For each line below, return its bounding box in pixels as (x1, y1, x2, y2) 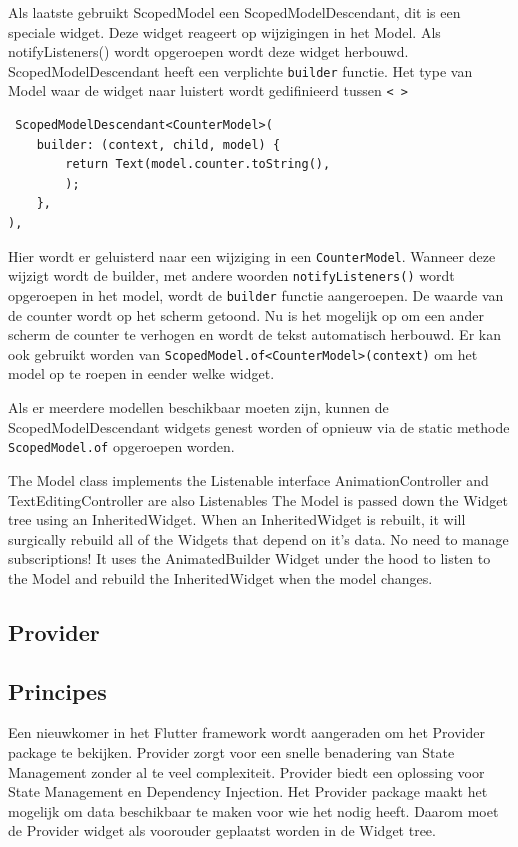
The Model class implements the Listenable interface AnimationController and (8, 469, 489, 490)
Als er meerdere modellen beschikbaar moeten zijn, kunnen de (8, 397, 389, 418)
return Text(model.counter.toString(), (65, 157, 331, 172)
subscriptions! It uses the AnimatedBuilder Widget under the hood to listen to (8, 548, 491, 569)
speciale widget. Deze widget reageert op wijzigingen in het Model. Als (8, 21, 441, 42)
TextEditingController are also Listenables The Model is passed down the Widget (8, 489, 508, 510)
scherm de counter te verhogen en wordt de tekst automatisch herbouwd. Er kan (8, 324, 501, 345)
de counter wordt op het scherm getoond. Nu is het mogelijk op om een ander (8, 304, 484, 325)
